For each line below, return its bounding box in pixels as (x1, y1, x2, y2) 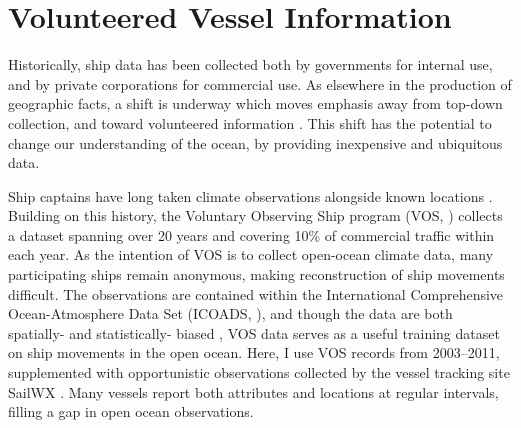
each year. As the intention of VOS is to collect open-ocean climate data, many (8, 244, 494, 265)
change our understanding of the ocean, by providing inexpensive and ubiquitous (8, 132, 503, 153)
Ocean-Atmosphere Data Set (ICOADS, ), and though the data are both (8, 303, 453, 324)
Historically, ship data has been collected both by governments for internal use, (8, 54, 493, 75)
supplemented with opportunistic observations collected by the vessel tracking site (8, 362, 510, 383)
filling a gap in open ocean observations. (8, 401, 254, 422)
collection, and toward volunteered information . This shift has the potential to (8, 112, 492, 133)
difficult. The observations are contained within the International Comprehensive (8, 283, 504, 304)
